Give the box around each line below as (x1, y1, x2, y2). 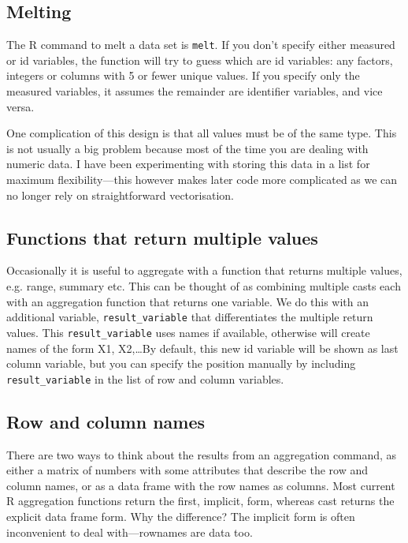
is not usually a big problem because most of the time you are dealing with (6, 140, 369, 156)
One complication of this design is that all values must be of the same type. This (6, 125, 397, 141)
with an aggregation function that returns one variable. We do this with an (6, 293, 369, 309)
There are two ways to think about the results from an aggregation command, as (6, 446, 397, 462)
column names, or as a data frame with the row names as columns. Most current (6, 477, 395, 493)
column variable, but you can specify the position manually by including (6, 355, 356, 372)
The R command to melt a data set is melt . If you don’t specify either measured (6, 36, 395, 53)
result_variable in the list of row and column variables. (6, 370, 284, 387)
